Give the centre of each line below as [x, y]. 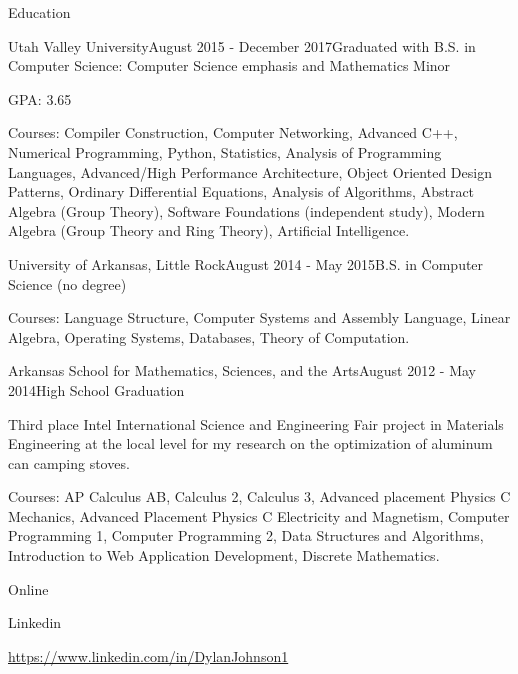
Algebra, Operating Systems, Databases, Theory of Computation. [209, 336]
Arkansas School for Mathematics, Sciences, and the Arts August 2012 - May [242, 370]
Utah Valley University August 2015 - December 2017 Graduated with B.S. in [242, 45]
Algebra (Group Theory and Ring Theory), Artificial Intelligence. [209, 230]
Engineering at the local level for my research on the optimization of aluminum [250, 443]
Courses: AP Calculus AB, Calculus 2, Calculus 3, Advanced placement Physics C [259, 496]
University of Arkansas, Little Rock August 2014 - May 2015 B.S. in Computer [246, 263]
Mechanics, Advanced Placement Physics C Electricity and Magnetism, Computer [259, 515]
